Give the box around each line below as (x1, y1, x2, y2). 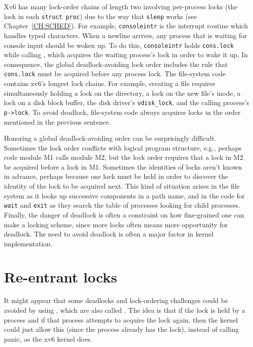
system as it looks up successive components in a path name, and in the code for (4, 190, 245, 200)
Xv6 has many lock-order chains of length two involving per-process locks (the (4, 1, 237, 11)
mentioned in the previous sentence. (4, 116, 111, 127)
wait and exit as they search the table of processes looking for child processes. (4, 200, 240, 210)
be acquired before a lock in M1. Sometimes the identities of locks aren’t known (4, 161, 242, 172)
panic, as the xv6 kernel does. (4, 333, 93, 344)
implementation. (4, 238, 53, 248)
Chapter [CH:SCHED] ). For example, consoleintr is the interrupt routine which (4, 21, 248, 31)
